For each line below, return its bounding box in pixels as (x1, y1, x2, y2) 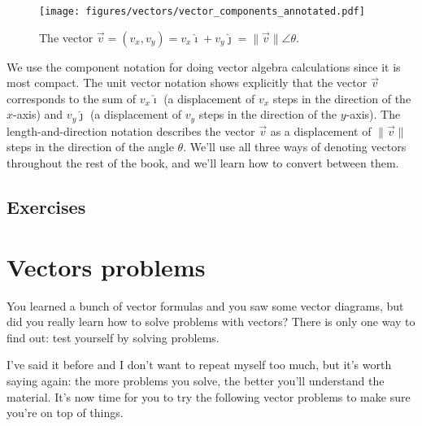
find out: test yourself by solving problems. (7, 328, 220, 346)
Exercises (7, 194, 86, 220)
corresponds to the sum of (7, 89, 136, 106)
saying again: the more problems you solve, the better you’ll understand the (7, 372, 385, 389)
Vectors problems (7, 250, 206, 283)
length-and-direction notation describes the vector (7, 122, 255, 139)
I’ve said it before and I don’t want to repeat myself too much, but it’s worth (7, 356, 392, 373)
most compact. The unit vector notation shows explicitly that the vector (7, 74, 368, 91)
